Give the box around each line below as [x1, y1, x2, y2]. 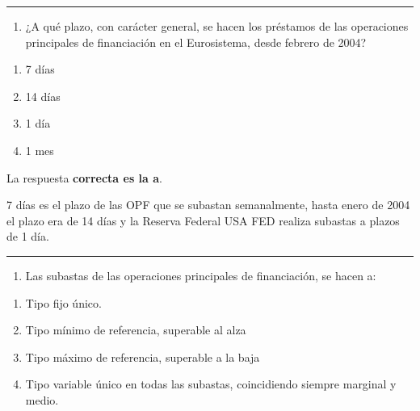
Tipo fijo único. [25, 294, 102, 311]
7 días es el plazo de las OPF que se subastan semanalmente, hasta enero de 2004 [6, 196, 410, 213]
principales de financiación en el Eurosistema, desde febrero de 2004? [25, 33, 367, 50]
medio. [25, 391, 59, 408]
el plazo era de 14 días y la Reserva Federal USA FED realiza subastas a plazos [6, 212, 400, 229]
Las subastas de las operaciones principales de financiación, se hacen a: [25, 266, 376, 283]
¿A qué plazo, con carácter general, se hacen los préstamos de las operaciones [25, 18, 409, 34]
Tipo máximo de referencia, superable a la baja [25, 348, 260, 365]
